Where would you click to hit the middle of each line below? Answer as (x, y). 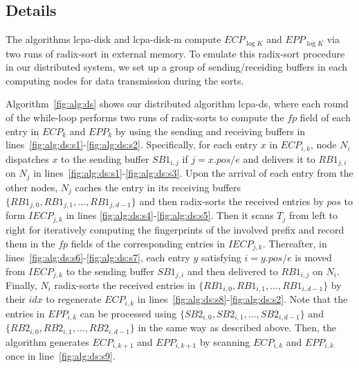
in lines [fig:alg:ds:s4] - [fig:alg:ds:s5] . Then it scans (170, 215)
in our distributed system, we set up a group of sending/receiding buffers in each (177, 67)
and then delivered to (233, 271)
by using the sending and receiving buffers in (210, 131)
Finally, (21, 285)
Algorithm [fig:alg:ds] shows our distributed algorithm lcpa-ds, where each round (177, 104)
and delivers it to (279, 158)
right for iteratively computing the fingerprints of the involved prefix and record (175, 229)
